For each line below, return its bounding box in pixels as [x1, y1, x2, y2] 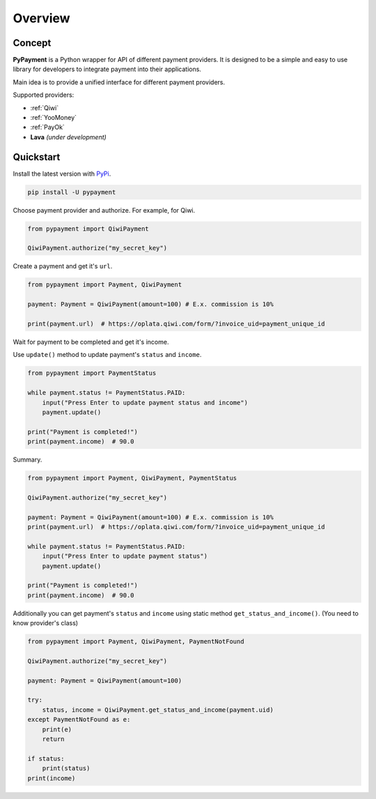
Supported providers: [13, 91, 75, 99]
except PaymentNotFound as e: [27, 715, 131, 724]
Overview [13, 10, 70, 26]
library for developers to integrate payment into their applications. [13, 65, 202, 73]
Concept [13, 37, 52, 49]
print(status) [42, 764, 91, 773]
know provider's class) [13, 619, 79, 627]
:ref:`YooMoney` [30, 114, 77, 122]
